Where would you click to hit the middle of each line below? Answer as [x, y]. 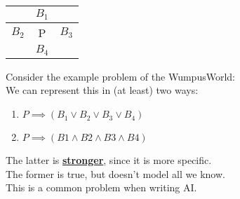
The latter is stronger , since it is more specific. [109, 160]
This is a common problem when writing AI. [101, 187]
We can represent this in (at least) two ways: [102, 90]
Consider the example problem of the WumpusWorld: [120, 76]
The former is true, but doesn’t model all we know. [115, 173]
